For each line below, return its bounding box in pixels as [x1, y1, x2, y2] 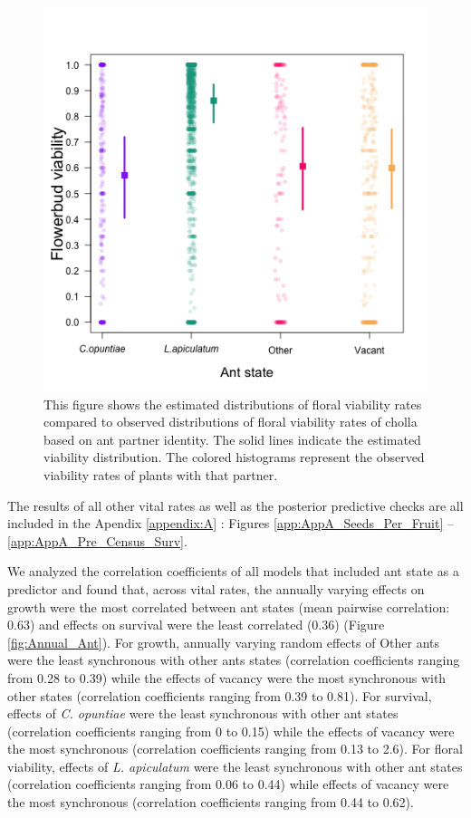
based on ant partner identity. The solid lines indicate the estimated [43, 429, 421, 448]
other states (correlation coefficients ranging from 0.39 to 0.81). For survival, [7, 686, 432, 705]
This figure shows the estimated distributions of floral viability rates [43, 394, 422, 413]
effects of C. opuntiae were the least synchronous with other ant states [7, 704, 399, 723]
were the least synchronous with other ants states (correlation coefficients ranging [7, 650, 460, 669]
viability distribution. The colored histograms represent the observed [43, 447, 425, 467]
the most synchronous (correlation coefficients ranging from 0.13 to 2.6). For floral [7, 739, 463, 758]
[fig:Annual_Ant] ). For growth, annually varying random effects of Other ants [7, 632, 439, 651]
